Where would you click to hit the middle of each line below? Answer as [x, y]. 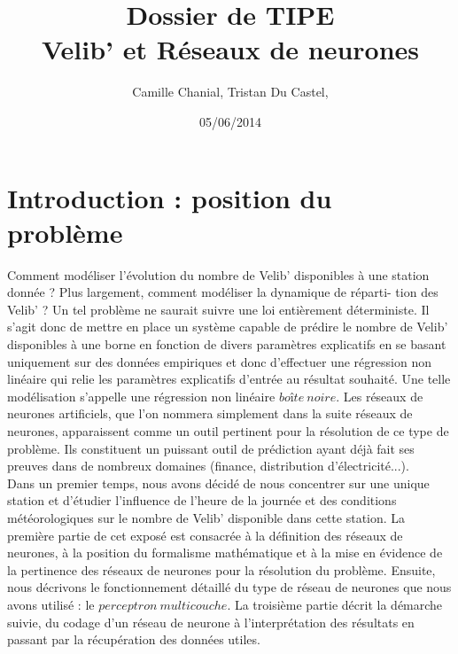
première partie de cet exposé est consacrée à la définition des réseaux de [205, 535]
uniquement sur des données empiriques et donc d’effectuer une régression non [219, 361]
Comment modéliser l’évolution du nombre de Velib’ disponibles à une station [218, 274]
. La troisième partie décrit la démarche [335, 604]
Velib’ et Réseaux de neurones [230, 49]
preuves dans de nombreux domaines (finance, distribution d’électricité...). [208, 466]
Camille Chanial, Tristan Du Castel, [230, 92]
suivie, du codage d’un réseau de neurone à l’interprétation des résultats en [211, 622]
